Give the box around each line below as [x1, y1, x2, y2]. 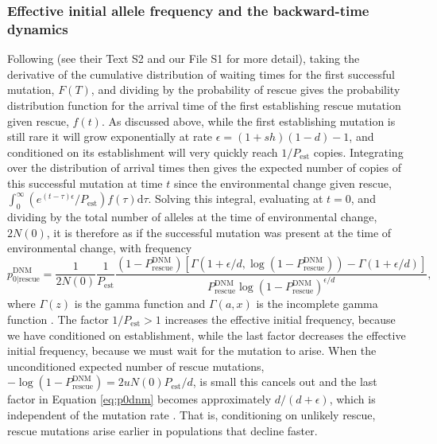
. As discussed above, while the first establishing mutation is [101, 112, 396, 129]
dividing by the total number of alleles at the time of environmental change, [7, 208, 377, 225]
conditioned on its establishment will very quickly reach [7, 143, 278, 160]
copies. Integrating [313, 143, 404, 160]
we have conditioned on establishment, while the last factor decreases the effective [7, 326, 406, 343]
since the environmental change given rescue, [173, 174, 392, 191]
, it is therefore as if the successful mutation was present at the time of [46, 224, 392, 240]
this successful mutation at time [7, 174, 163, 191]
